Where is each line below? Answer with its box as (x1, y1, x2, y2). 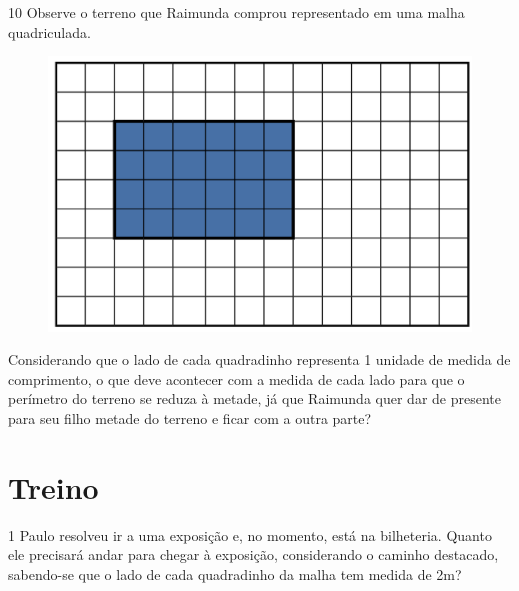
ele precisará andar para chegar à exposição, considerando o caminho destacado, (8, 544, 499, 565)
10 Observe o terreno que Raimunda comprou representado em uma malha (8, 2, 465, 22)
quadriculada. (8, 21, 91, 42)
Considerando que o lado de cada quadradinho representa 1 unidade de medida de (8, 349, 511, 370)
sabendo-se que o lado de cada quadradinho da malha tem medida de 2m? (8, 563, 462, 584)
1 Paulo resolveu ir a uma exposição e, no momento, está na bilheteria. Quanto (8, 524, 492, 545)
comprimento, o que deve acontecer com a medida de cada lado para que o (8, 368, 465, 389)
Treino (8, 466, 99, 507)
